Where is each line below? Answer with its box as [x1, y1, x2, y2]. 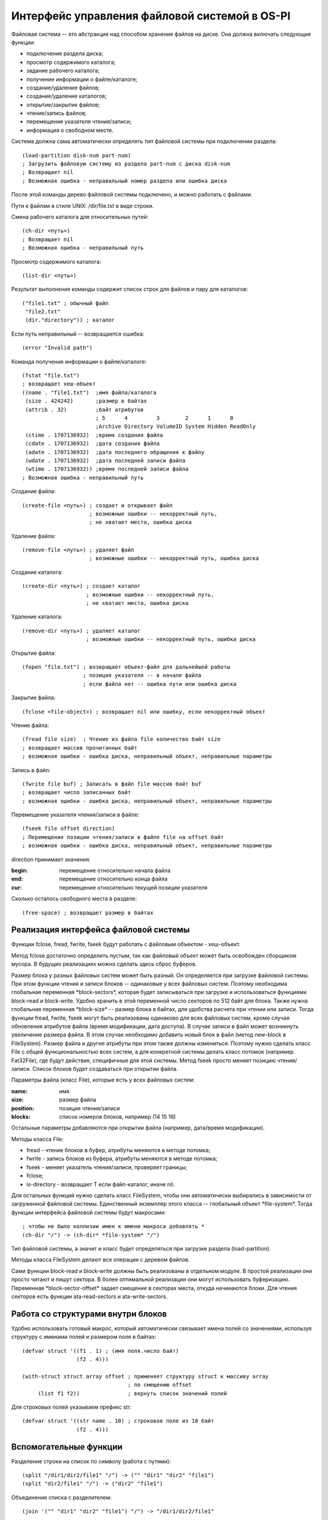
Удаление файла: [11, 532, 56, 539]
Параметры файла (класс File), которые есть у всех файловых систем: [11, 1076, 195, 1083]
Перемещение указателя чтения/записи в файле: [11, 811, 140, 818]
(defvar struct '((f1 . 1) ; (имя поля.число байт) [22, 1347, 179, 1354]
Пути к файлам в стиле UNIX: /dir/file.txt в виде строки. [11, 202, 154, 209]
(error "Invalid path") [22, 344, 93, 351]
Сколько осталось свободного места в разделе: [11, 895, 137, 902]
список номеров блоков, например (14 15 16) [59, 1113, 176, 1120]
